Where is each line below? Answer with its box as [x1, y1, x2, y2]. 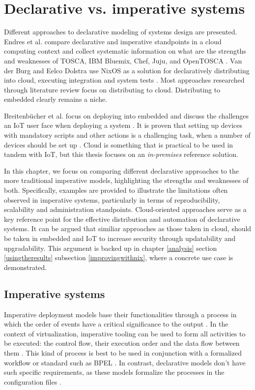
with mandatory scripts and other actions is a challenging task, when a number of [4, 130, 251, 140]
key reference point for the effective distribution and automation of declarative [4, 213, 240, 224]
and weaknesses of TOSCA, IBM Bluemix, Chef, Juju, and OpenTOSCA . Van [4, 55, 242, 65]
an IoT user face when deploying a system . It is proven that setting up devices [4, 120, 243, 130]
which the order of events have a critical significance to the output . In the [4, 319, 228, 329]
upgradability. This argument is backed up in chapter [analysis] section [4, 242, 217, 253]
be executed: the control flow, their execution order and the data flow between [4, 338, 240, 348]
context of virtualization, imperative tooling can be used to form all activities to [4, 328, 246, 338]
